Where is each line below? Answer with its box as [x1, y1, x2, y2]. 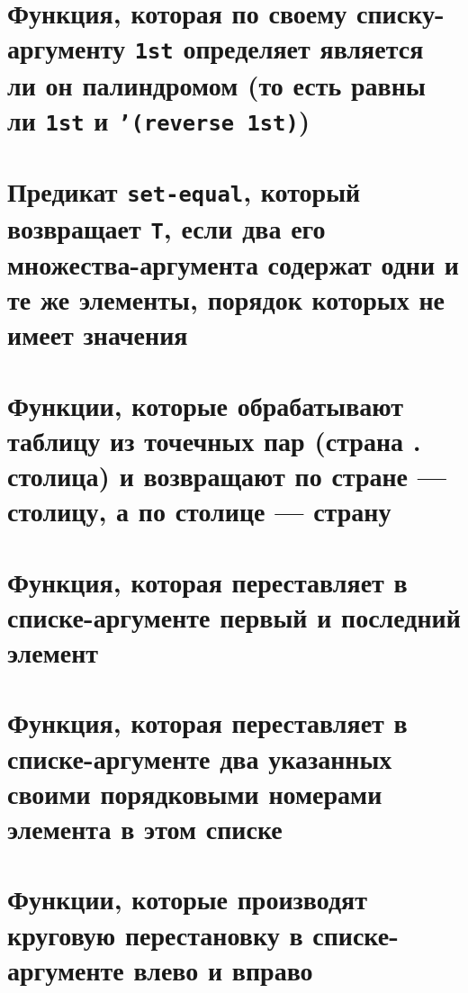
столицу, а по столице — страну [7, 492, 391, 529]
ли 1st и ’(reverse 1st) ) [7, 101, 310, 138]
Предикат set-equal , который [7, 173, 361, 210]
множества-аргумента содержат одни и [7, 246, 459, 282]
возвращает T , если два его [7, 209, 326, 246]
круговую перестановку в [7, 916, 303, 952]
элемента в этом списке [7, 810, 283, 846]
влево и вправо [133, 951, 313, 988]
